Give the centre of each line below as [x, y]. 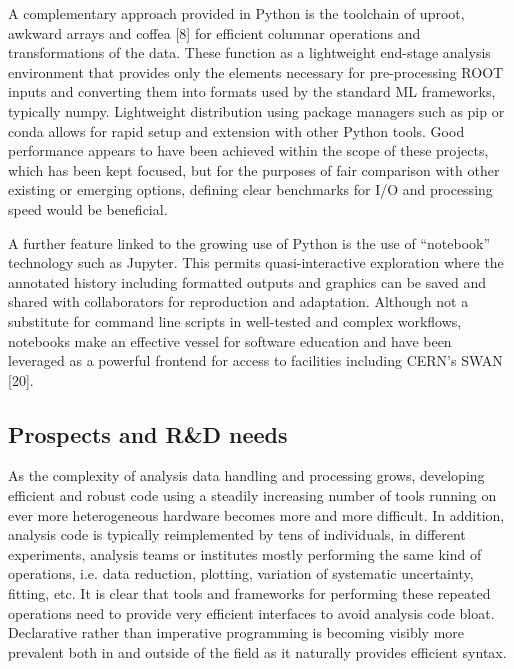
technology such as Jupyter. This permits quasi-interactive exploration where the [256, 262]
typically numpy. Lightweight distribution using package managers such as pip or [256, 110]
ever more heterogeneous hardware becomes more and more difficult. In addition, [256, 514]
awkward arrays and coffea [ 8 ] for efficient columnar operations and [214, 32]
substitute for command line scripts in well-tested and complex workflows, [235, 320]
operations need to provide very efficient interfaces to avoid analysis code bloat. [251, 612]
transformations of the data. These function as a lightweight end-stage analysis [249, 52]
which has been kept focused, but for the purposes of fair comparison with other [254, 169]
